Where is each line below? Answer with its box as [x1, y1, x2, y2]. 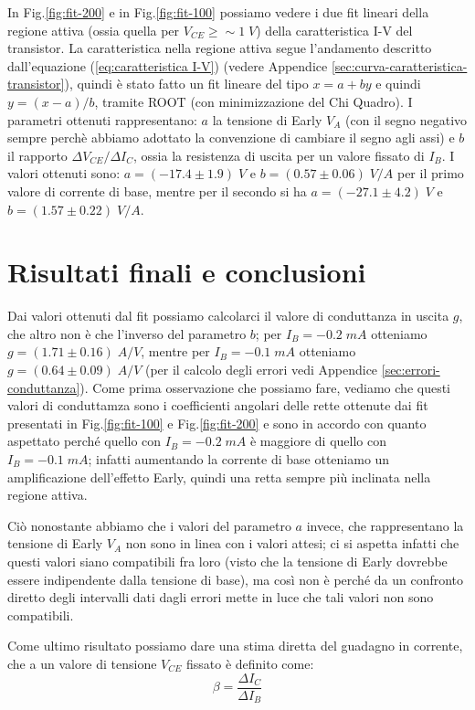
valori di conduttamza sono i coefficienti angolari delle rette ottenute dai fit [7, 396, 428, 415]
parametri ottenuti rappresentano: [7, 110, 197, 129]
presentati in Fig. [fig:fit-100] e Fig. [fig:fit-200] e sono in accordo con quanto [7, 413, 427, 432]
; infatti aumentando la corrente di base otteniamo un [88, 450, 390, 468]
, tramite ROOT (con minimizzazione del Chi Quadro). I [94, 91, 413, 111]
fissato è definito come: [185, 653, 314, 673]
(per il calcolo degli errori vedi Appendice [144, 360, 378, 379]
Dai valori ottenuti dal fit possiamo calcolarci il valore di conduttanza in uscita [7, 306, 449, 325]
